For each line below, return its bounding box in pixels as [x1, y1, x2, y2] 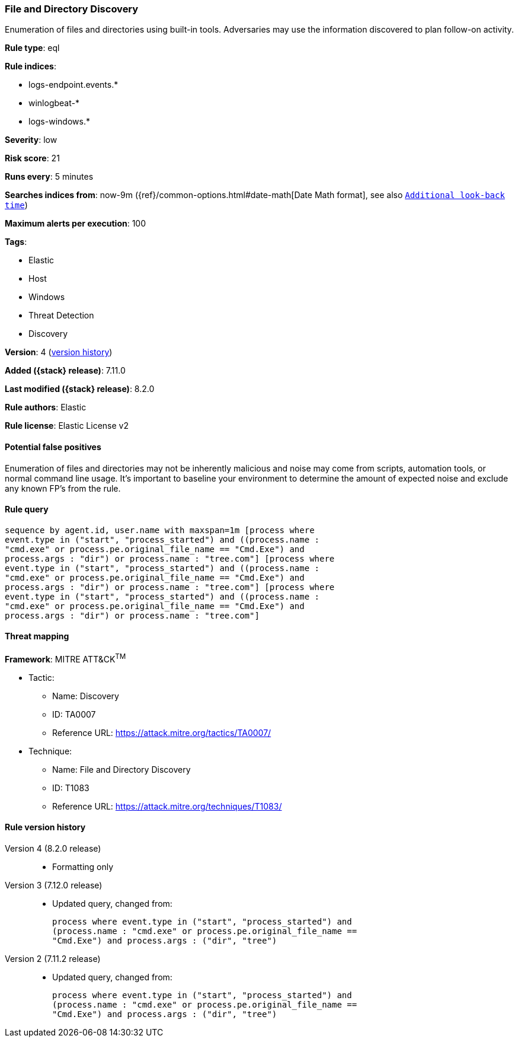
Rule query [5, 504, 49, 515]
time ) [5, 200, 28, 211]
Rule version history [5, 822, 86, 833]
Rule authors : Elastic [5, 402, 87, 413]
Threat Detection [28, 310, 94, 321]
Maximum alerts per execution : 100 [5, 218, 146, 229]
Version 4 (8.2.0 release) [5, 843, 101, 853]
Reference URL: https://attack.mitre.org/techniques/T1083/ [52, 801, 282, 811]
